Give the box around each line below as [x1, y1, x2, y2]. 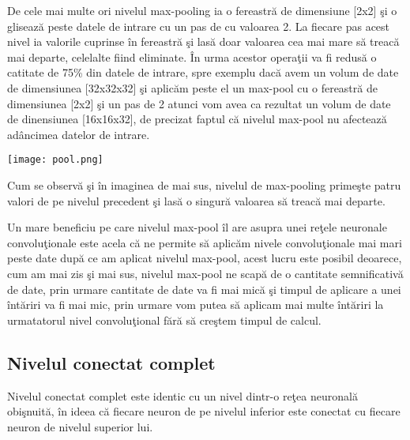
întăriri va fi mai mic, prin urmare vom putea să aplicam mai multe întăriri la [7, 296, 384, 313]
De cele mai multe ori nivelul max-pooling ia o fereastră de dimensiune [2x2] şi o [7, 2, 397, 18]
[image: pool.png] [7, 154, 103, 166]
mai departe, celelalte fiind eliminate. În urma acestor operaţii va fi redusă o [7, 48, 377, 65]
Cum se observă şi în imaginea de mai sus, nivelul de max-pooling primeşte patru [7, 177, 401, 193]
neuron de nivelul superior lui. [7, 418, 153, 434]
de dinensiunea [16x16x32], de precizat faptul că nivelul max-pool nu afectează [7, 111, 387, 127]
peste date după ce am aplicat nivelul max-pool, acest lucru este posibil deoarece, [7, 250, 402, 266]
